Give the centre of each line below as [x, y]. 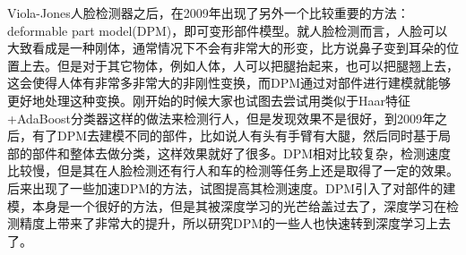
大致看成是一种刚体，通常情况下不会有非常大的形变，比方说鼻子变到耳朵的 [227, 48]
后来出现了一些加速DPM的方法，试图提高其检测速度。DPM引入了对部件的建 [232, 187]
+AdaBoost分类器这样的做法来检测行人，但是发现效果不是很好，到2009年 [221, 118]
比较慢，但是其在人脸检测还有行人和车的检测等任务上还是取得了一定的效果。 [233, 170]
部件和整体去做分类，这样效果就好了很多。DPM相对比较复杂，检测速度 [242, 153]
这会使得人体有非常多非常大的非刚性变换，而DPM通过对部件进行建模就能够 [229, 83]
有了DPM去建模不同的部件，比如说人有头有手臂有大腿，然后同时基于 [235, 136]
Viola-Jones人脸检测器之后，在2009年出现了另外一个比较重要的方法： [208, 13]
